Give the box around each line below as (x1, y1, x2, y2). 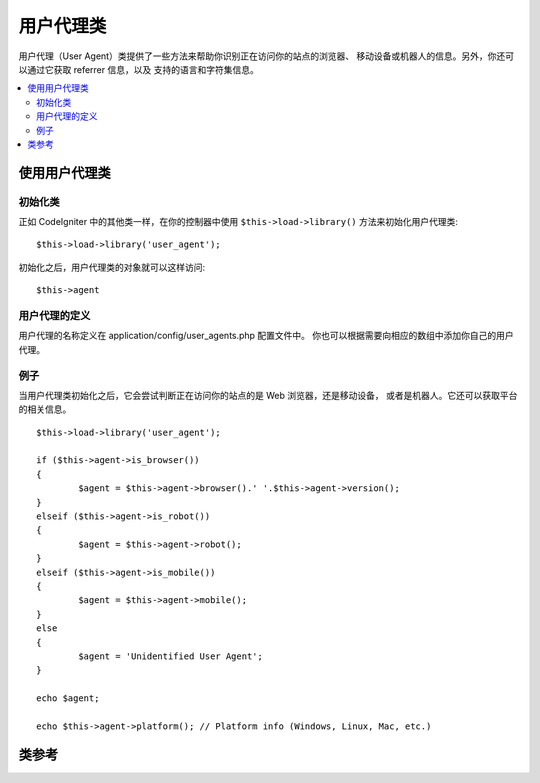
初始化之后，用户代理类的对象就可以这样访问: (18, 261, 206, 273)
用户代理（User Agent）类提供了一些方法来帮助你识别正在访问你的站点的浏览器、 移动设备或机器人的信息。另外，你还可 (18, 50, 515, 62)
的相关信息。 (18, 403, 72, 415)
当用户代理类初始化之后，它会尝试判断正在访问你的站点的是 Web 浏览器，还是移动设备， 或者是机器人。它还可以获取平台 (18, 389, 518, 401)
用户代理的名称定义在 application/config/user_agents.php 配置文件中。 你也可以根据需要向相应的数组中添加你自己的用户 (18, 330, 514, 342)
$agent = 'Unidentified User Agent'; (78, 650, 264, 662)
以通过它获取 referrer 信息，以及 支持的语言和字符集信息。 (18, 63, 259, 75)
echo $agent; (36, 693, 100, 704)
